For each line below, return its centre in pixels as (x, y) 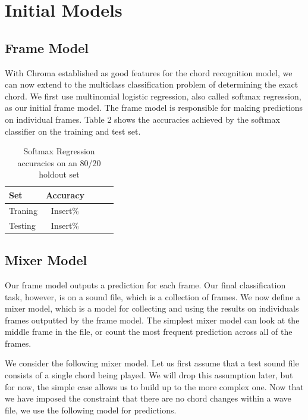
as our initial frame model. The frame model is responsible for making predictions (154, 108)
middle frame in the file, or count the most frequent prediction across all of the (149, 332)
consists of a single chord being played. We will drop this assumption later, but (149, 375)
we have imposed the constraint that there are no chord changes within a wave (148, 398)
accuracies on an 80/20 (59, 162)
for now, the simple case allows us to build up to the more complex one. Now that (154, 386)
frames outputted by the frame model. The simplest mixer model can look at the (152, 320)
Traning (23, 210)
